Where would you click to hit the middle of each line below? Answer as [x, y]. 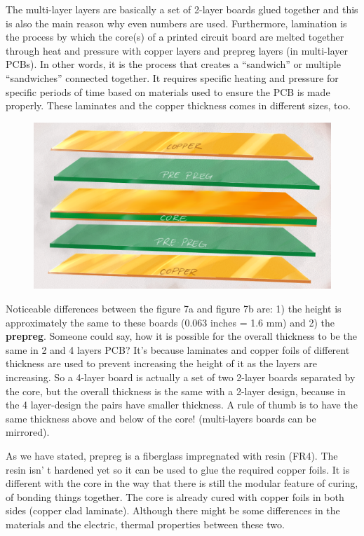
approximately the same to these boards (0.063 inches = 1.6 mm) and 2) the [170, 322]
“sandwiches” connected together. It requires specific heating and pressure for [172, 77]
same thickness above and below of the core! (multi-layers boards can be [161, 418]
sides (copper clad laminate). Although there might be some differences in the [173, 510]
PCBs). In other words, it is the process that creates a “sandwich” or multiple [173, 64]
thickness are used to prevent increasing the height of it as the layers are [161, 363]
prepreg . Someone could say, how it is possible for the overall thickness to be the [181, 336]
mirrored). [28, 432]
